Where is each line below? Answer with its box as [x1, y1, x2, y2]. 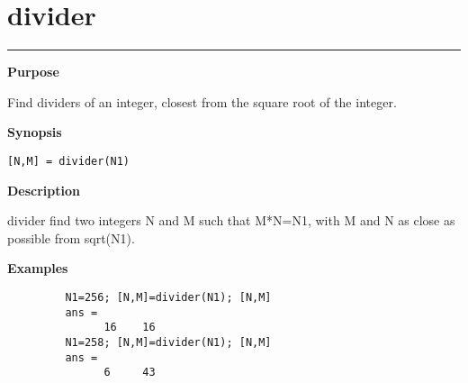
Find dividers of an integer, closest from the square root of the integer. [7, 92, 397, 111]
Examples [7, 259, 68, 278]
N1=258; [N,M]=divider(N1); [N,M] [65, 335, 272, 349]
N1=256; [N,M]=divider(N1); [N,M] [65, 290, 272, 304]
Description [7, 180, 81, 199]
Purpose [7, 62, 59, 81]
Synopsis [7, 123, 62, 141]
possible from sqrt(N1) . [7, 228, 135, 247]
